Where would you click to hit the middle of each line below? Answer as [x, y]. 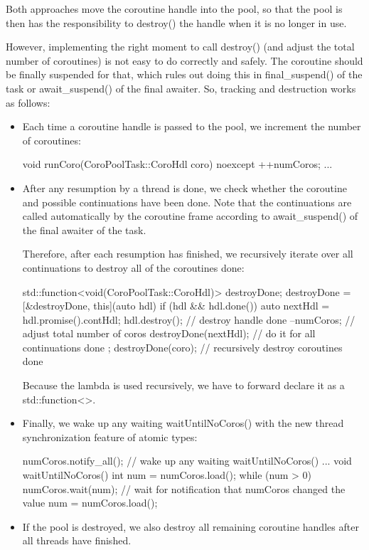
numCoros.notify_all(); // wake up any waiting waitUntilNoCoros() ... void [187, 461]
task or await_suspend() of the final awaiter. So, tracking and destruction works [181, 88]
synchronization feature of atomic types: [110, 437]
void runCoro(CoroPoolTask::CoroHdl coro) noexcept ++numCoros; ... [177, 164]
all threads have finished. [77, 540]
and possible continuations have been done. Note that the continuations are [187, 202]
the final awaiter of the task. [84, 229]
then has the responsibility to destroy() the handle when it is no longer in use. [176, 22]
